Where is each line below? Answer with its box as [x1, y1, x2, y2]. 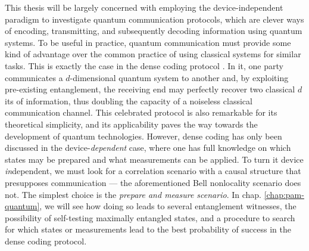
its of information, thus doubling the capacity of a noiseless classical [5, 94, 252, 107]
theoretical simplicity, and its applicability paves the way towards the [5, 117, 258, 130]
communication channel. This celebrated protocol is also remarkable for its [5, 106, 277, 119]
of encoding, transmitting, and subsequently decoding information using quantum [5, 24, 302, 37]
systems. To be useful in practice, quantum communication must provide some [5, 36, 291, 48]
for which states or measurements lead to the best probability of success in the [5, 223, 291, 235]
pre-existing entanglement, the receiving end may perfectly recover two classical [5, 83, 295, 95]
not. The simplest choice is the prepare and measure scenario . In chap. [5, 188, 261, 200]
